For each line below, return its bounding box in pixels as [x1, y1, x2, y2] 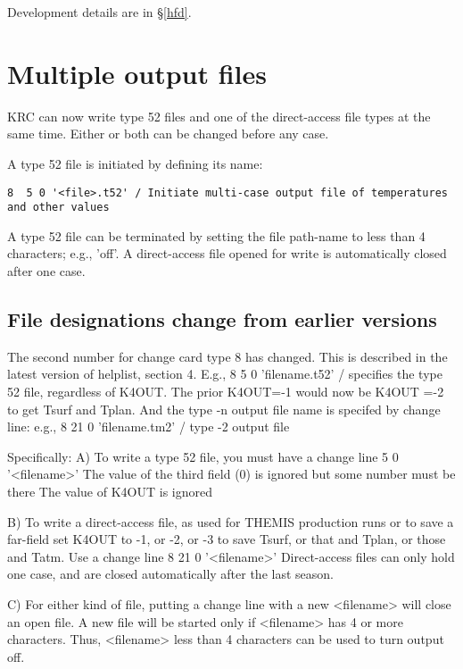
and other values [7, 201, 110, 214]
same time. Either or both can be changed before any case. [7, 124, 329, 143]
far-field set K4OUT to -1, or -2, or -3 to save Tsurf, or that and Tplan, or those [7, 530, 446, 548]
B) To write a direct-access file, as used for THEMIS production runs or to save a [7, 512, 454, 531]
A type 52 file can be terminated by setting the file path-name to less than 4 [7, 226, 426, 245]
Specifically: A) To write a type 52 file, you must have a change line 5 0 [7, 447, 399, 465]
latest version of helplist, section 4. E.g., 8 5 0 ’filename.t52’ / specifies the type [7, 364, 442, 383]
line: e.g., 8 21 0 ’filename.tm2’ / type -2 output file [7, 417, 290, 436]
